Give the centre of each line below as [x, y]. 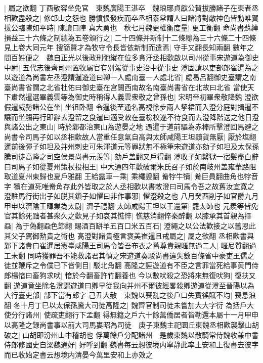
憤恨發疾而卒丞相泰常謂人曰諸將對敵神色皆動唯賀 [177, 17]
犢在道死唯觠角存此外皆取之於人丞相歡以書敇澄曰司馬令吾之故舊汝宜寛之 [134, 186]
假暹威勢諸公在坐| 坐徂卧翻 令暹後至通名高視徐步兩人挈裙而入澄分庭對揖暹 [128, 106]
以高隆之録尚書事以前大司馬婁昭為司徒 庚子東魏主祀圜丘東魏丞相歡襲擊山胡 [131, 325]
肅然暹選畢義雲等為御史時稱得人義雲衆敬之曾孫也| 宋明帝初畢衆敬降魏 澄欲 [135, 97]
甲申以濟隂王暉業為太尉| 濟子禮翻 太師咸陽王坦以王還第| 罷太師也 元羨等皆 [128, 206]
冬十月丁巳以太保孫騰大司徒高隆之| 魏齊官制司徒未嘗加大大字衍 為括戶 [130, 305]
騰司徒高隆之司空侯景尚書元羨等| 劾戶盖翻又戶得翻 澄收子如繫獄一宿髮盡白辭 [131, 156]
